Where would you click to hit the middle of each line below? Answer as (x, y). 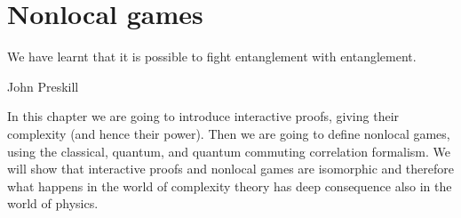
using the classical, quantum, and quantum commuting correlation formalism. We (229, 151)
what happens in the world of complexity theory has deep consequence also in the (230, 186)
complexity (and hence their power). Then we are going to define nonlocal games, (229, 133)
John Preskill (43, 86)
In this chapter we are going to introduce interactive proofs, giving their (203, 116)
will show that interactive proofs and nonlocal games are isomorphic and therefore (230, 169)
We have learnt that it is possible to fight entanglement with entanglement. (212, 57)
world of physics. (53, 203)
